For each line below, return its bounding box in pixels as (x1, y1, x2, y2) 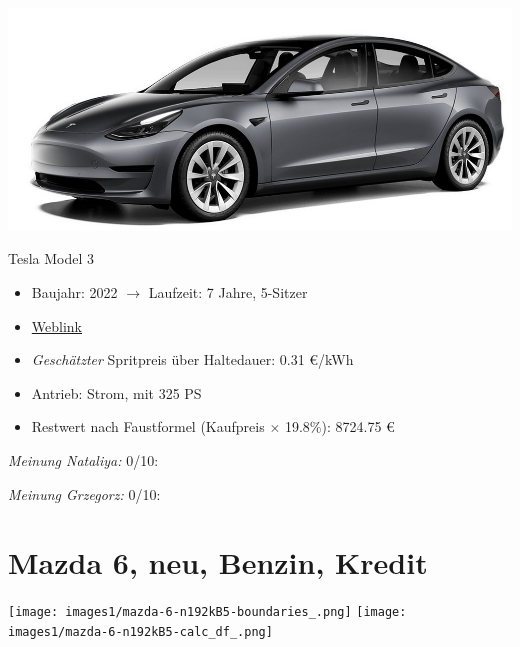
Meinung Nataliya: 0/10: (8, 449, 159, 470)
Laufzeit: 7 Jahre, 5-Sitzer (148, 281, 308, 302)
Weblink (31, 315, 82, 336)
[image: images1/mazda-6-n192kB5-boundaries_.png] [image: (8, 605, 407, 620)
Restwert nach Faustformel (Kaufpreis (31, 416, 265, 437)
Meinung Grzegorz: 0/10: (8, 483, 161, 504)
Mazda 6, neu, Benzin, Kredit (8, 542, 428, 583)
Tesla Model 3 (8, 248, 95, 269)
